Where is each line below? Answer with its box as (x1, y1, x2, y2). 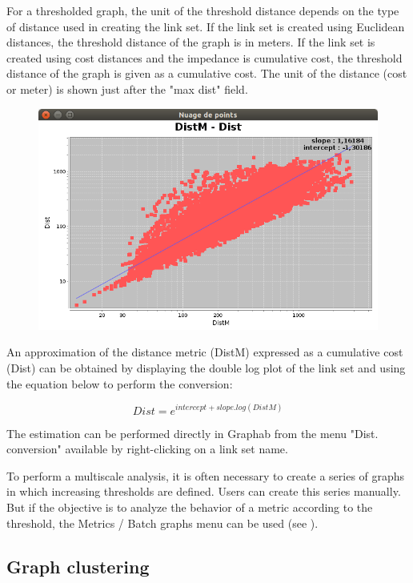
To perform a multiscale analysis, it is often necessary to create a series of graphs (6, 467, 405, 484)
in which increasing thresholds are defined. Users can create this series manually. (6, 483, 401, 500)
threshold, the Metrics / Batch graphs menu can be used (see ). (6, 514, 319, 531)
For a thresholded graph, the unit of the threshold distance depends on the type (6, 2, 399, 18)
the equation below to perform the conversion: (6, 375, 233, 392)
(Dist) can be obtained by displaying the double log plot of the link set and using (6, 359, 406, 376)
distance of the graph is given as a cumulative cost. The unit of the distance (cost (6, 65, 407, 82)
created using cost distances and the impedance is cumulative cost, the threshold (6, 49, 403, 66)
